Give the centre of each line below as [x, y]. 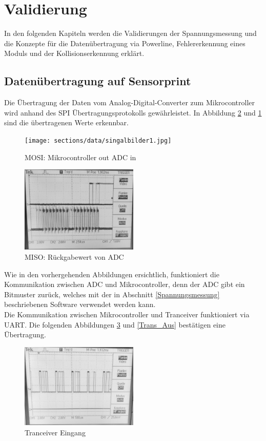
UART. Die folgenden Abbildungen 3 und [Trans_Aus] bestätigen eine [115, 324]
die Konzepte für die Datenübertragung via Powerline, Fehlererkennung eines [125, 43]
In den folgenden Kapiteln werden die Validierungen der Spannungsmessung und [130, 33]
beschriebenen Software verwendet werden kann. [80, 304]
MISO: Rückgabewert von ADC [74, 256]
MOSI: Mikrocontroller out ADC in [80, 157]
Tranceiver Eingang [55, 432]
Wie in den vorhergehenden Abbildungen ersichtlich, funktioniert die [112, 274]
